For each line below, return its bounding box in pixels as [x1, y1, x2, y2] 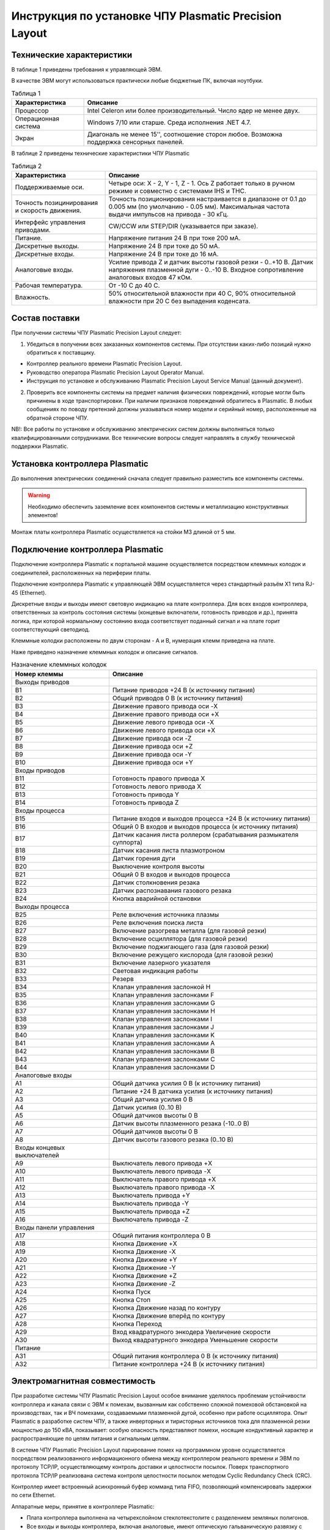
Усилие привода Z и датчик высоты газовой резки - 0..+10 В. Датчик [108, 258, 313, 266]
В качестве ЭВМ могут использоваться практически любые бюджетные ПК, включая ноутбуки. [11, 77, 263, 84]
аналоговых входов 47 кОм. [108, 273, 193, 282]
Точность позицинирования [15, 198, 98, 207]
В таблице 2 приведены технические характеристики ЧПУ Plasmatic [11, 150, 189, 157]
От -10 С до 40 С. [108, 281, 160, 289]
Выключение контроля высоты [112, 862, 205, 870]
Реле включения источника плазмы [112, 910, 219, 919]
